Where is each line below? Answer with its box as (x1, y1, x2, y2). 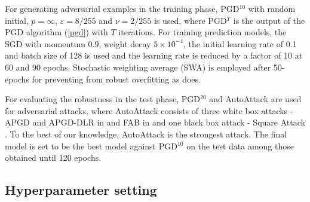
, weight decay (99, 37, 151, 50)
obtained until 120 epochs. (5, 151, 102, 164)
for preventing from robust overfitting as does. (32, 72, 201, 85)
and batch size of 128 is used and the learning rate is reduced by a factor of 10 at (5, 49, 303, 62)
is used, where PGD (154, 14, 227, 26)
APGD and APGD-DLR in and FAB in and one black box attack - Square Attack (5, 116, 305, 128)
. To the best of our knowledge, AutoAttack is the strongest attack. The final (5, 127, 287, 140)
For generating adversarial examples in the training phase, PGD (5, 2, 240, 14)
